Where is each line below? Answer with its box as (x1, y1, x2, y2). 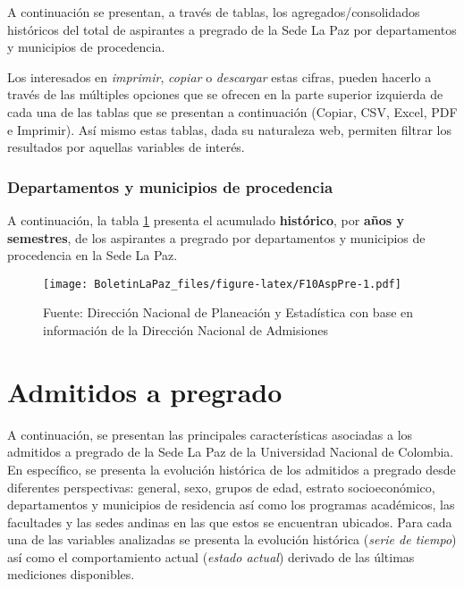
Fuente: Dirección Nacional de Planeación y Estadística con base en (43, 303, 414, 322)
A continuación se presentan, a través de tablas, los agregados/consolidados (7, 3, 420, 21)
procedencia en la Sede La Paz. (7, 246, 178, 265)
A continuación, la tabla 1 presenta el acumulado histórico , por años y (7, 210, 404, 229)
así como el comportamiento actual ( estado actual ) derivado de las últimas (7, 547, 415, 566)
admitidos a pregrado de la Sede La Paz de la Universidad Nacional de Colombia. (7, 442, 454, 461)
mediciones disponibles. (7, 565, 135, 584)
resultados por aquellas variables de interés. (7, 138, 245, 156)
